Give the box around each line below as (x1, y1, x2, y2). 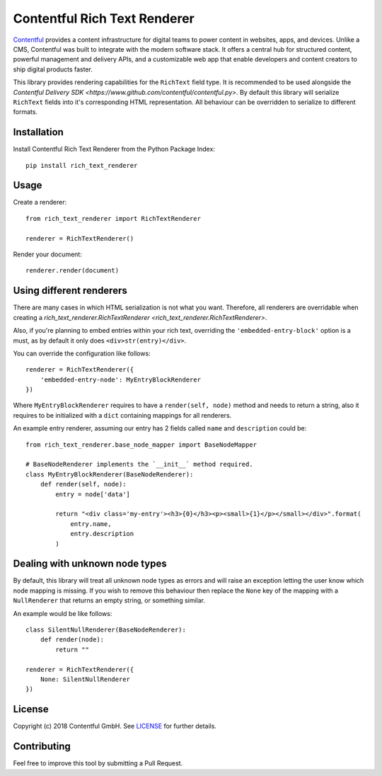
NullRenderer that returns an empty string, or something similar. (13, 596, 205, 605)
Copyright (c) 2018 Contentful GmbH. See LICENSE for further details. (13, 722, 217, 731)
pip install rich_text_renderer (25, 161, 138, 169)
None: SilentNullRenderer (40, 675, 131, 683)
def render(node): (40, 636, 105, 644)
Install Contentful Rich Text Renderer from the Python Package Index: (13, 145, 216, 154)
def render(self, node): (40, 480, 127, 489)
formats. (13, 108, 38, 116)
